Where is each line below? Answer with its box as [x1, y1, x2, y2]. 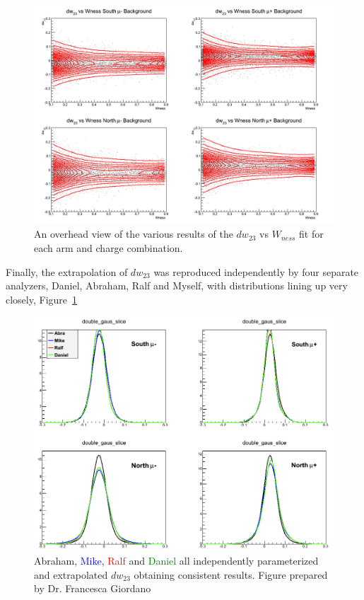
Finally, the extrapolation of [6, 264, 128, 279]
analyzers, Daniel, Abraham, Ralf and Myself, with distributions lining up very [6, 278, 348, 293]
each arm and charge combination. [34, 241, 183, 255]
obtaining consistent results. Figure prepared [134, 567, 328, 582]
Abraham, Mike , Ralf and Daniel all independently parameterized [34, 553, 319, 568]
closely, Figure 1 [6, 292, 78, 306]
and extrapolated [34, 567, 108, 582]
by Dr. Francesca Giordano [34, 581, 151, 596]
